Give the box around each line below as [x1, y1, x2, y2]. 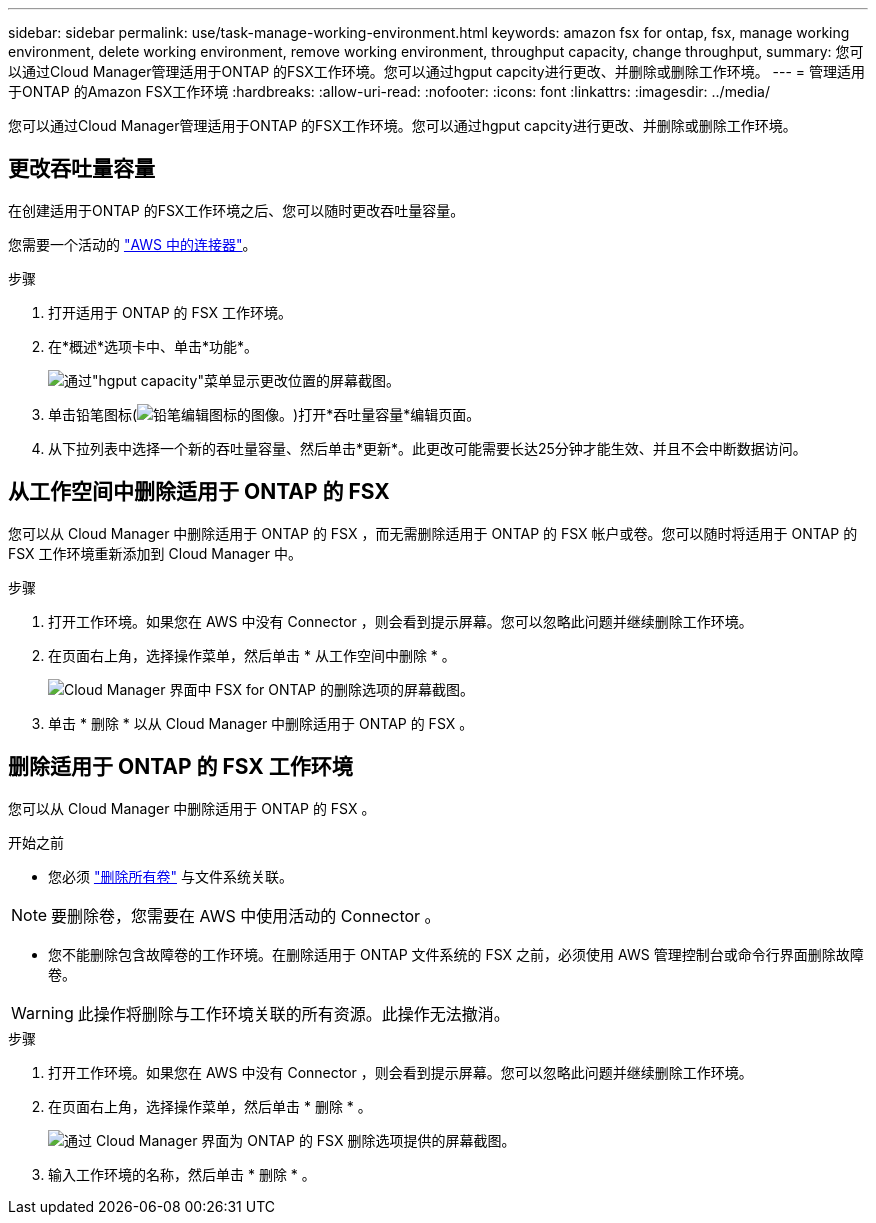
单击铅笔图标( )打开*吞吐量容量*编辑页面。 [48, 405, 481, 423]
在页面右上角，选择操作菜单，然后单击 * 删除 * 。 [48, 1097, 372, 1115]
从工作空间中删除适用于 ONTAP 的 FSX [8, 479, 390, 505]
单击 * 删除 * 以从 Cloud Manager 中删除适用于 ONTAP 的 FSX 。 [48, 714, 474, 732]
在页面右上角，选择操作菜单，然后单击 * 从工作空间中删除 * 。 [48, 646, 456, 664]
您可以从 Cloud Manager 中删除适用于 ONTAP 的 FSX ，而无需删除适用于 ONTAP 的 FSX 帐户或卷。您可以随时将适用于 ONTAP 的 [8, 524, 858, 542]
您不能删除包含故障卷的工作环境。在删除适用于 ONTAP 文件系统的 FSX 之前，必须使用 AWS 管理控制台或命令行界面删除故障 [48, 945, 864, 963]
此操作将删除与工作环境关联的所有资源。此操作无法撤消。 [77, 1003, 510, 1024]
